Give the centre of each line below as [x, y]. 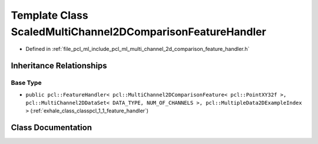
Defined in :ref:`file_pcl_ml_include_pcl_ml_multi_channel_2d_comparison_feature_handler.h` [138, 49]
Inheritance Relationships [59, 66]
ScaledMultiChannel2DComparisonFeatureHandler [138, 32]
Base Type [26, 83]
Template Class [49, 15]
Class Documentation [52, 128]
